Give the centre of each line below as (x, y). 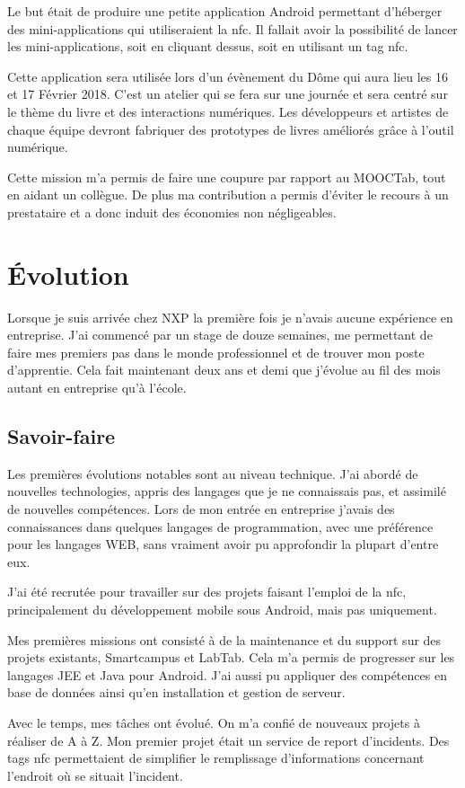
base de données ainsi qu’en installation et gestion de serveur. (176, 692)
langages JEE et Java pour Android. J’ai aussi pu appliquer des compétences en (227, 674)
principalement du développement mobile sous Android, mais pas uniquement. (222, 609)
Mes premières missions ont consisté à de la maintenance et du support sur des (224, 639)
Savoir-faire (61, 436)
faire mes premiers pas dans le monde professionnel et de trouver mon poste (216, 352)
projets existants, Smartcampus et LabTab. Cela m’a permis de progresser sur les (231, 657)
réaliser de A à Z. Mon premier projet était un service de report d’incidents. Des (228, 740)
